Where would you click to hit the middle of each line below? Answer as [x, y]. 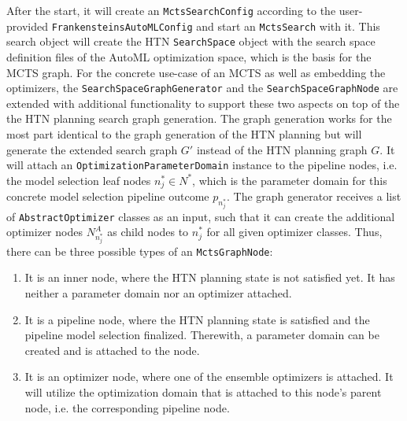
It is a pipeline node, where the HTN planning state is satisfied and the [197, 319]
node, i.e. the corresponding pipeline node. [127, 407]
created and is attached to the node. [112, 350]
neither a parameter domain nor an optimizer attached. [158, 293]
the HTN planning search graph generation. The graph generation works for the [199, 118]
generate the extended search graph [92, 149]
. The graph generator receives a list [314, 196]
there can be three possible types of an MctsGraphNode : [140, 251]
